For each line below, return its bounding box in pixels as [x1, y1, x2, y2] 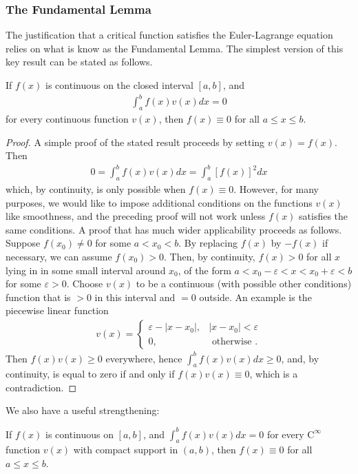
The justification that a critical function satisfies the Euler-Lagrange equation [6, 28, 333, 42]
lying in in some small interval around [6, 262, 166, 277]
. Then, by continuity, [164, 249, 255, 263]
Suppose [6, 236, 41, 250]
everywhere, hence [105, 351, 182, 365]
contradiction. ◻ [6, 380, 77, 394]
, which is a [249, 367, 298, 381]
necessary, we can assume [6, 249, 112, 263]
